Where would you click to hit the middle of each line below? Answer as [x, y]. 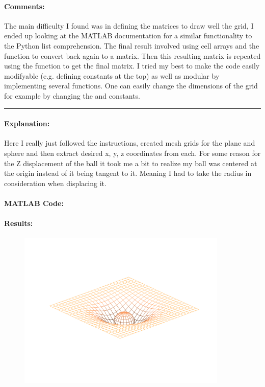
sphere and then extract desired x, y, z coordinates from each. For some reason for [132, 153]
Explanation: [27, 123]
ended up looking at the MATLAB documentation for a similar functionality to [128, 36]
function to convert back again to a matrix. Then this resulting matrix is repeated [132, 55]
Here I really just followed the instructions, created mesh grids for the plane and [130, 143]
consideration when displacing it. [55, 183]
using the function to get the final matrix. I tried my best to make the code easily [132, 66]
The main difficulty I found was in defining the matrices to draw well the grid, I [129, 25]
